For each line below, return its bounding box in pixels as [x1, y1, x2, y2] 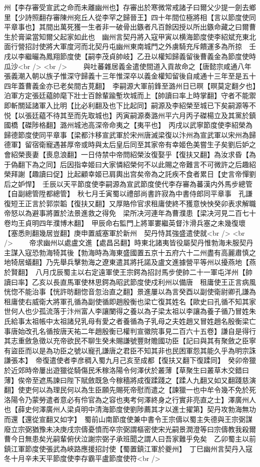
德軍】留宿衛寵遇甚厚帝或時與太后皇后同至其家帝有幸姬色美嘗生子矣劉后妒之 [4, 139, 256, 150]
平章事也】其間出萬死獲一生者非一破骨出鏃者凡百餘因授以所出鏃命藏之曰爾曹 [4, 22, 256, 32]
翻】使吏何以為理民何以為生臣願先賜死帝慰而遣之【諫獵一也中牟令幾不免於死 [4, 384, 256, 395]
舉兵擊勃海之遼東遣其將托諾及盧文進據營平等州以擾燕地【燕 [59, 257, 256, 267]
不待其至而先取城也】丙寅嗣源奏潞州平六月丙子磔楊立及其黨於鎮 [45, 110, 256, 120]
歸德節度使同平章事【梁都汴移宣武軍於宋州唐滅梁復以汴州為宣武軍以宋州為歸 [4, 129, 256, 140]
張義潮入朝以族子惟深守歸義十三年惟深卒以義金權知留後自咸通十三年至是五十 [4, 71, 256, 81]
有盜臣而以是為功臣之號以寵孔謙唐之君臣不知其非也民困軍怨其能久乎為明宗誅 [4, 345, 256, 355]
